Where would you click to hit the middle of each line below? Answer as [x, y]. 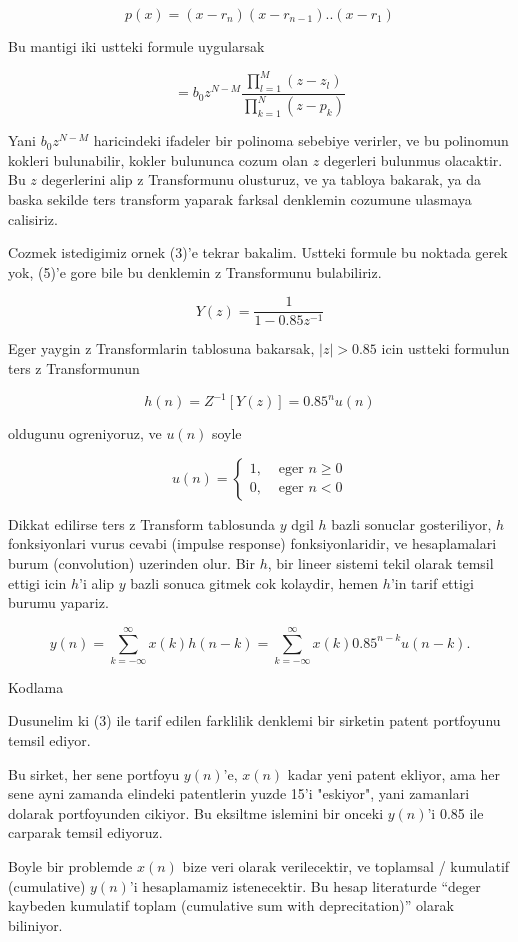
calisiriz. [33, 218]
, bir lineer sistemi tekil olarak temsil [380, 562]
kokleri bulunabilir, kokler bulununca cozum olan [158, 159]
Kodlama [36, 686]
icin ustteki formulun [445, 348]
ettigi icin [37, 582]
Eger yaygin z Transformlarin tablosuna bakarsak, [161, 348]
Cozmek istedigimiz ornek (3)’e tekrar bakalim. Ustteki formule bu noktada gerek [258, 252]
